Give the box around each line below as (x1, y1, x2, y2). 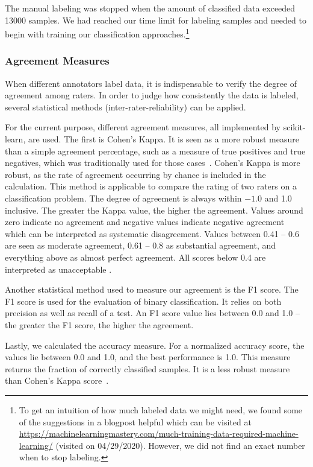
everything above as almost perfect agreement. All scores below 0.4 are (5, 250, 266, 263)
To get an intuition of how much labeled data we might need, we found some (19, 403, 303, 416)
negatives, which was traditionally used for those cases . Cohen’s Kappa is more (5, 156, 300, 169)
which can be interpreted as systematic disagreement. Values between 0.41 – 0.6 (5, 227, 299, 240)
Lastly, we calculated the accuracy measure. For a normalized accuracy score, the (5, 338, 305, 351)
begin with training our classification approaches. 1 (5, 26, 190, 40)
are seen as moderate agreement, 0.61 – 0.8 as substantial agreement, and (5, 239, 276, 252)
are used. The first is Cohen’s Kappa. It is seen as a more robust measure (28, 133, 299, 145)
